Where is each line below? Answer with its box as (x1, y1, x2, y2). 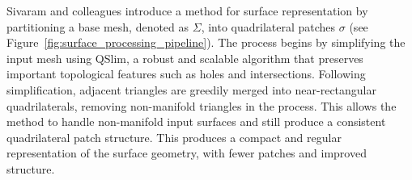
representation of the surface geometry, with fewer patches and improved (6, 144, 367, 161)
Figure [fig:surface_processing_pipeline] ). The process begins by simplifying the (6, 34, 406, 51)
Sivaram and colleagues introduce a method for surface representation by (6, 2, 368, 19)
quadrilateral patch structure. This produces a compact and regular (6, 128, 342, 145)
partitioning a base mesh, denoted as (6, 18, 189, 35)
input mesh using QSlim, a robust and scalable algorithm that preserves (6, 49, 363, 66)
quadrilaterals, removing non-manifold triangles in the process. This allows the (6, 97, 397, 114)
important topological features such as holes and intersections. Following (6, 65, 366, 82)
